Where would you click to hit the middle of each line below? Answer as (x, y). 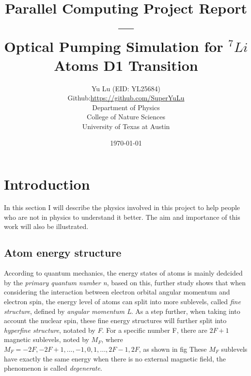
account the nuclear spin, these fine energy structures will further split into (115, 320)
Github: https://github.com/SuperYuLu (126, 98)
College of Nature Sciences (126, 117)
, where (112, 339)
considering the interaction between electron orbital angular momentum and (117, 292)
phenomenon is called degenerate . (53, 368)
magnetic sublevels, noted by (47, 339)
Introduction (47, 184)
